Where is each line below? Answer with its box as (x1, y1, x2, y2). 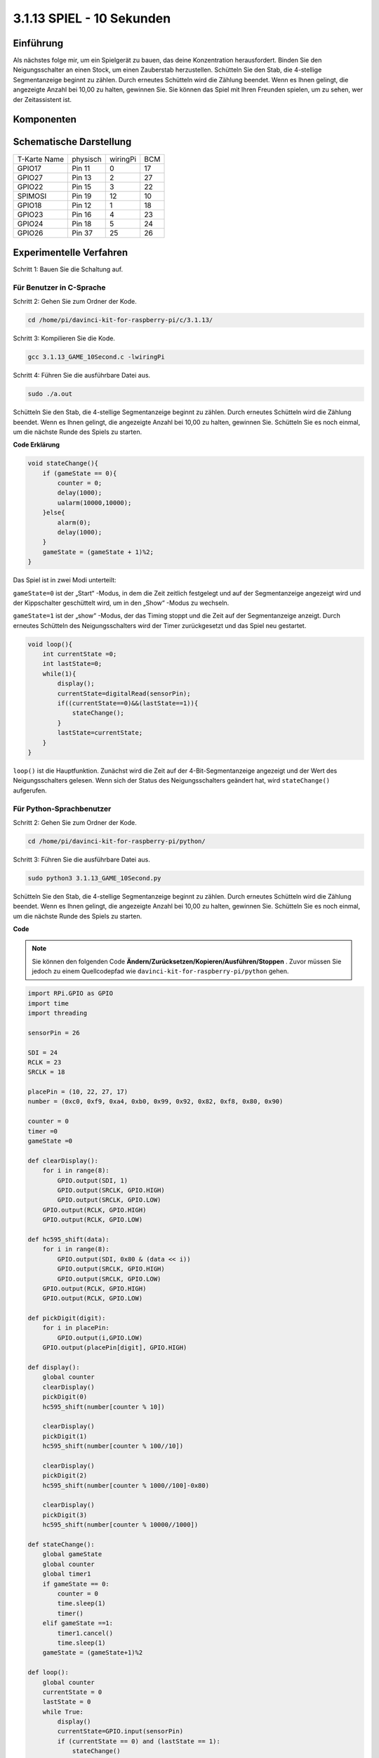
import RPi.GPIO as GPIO (27, 989, 114, 998)
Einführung (13, 37, 63, 49)
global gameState (42, 1551, 102, 1558)
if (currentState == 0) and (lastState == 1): (57, 1737, 220, 1745)
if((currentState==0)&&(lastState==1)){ (57, 700, 199, 707)
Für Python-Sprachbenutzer (13, 804, 112, 814)
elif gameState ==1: (42, 1619, 114, 1627)
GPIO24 (17, 219, 44, 229)
